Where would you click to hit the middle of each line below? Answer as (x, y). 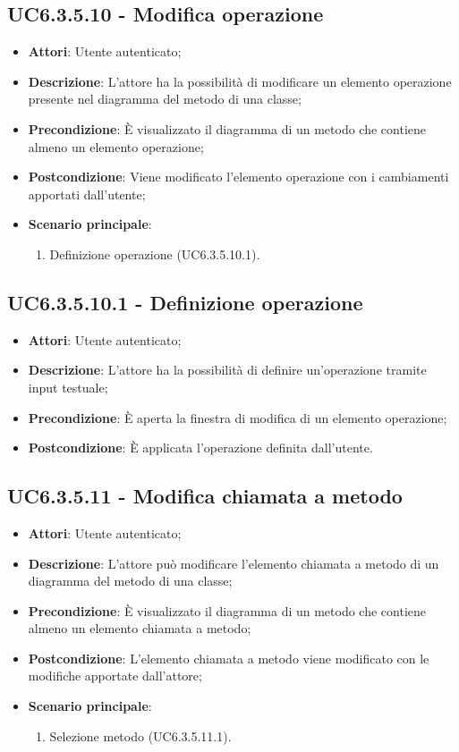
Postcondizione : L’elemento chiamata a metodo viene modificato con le (229, 658)
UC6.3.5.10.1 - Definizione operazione (185, 302)
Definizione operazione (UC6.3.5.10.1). (155, 253)
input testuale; (68, 387)
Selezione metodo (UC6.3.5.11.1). (140, 735)
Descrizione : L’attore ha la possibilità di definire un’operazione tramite (227, 370)
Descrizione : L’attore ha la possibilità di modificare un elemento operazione (240, 81)
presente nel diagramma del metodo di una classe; (165, 99)
